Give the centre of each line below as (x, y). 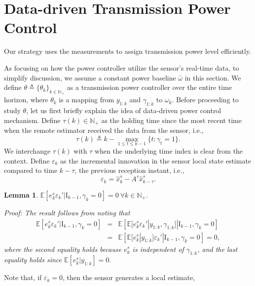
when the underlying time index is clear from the (169, 150)
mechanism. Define (32, 120)
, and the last (218, 249)
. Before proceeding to (205, 100)
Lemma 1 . (21, 194)
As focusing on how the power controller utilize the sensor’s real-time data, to (122, 67)
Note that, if (23, 277)
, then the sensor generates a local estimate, (129, 277)
